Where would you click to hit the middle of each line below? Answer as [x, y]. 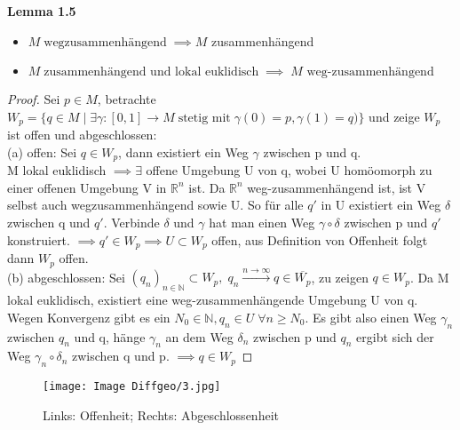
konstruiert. [39, 239]
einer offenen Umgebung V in [87, 187]
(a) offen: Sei [42, 151]
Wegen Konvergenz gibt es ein [89, 317]
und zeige [394, 116]
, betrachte [127, 99]
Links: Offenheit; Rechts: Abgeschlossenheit [161, 414]
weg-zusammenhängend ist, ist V [337, 187]
